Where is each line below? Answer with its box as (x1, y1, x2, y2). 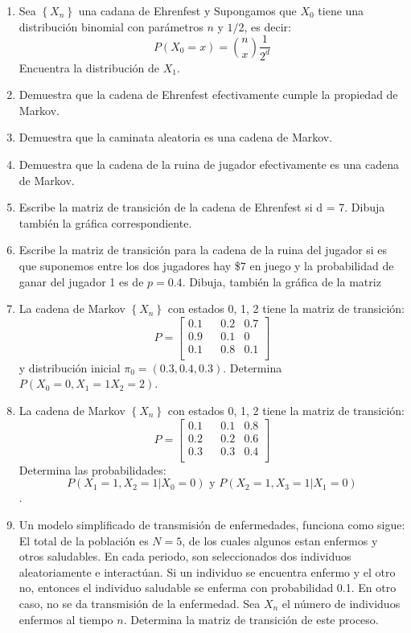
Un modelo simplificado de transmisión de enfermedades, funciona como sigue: (18, 516, 405, 532)
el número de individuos (282, 594, 401, 611)
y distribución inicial (18, 359, 121, 376)
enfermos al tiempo (18, 610, 113, 627)
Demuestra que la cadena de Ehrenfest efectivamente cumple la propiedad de (18, 86, 398, 103)
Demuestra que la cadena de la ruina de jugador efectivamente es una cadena (18, 155, 399, 172)
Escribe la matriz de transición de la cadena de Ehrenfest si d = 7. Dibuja (18, 199, 385, 216)
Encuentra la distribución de (18, 59, 160, 76)
